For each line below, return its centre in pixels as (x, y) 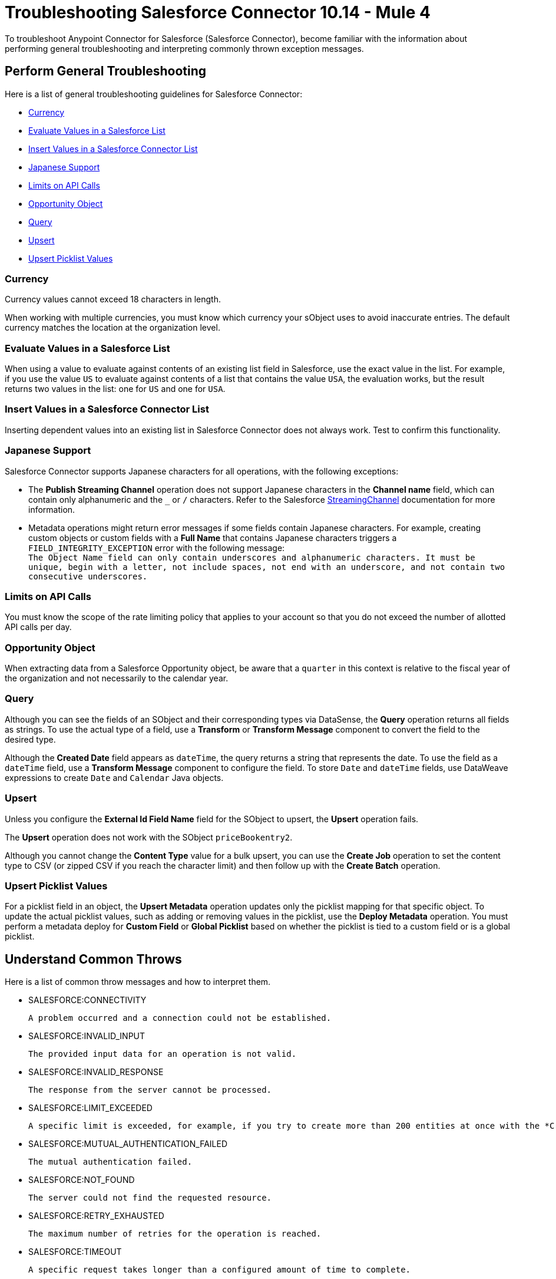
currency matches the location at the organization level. (112, 328)
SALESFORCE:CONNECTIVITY (87, 1000)
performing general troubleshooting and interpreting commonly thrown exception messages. (184, 48)
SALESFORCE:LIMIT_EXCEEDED (90, 1108)
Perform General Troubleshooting (106, 71)
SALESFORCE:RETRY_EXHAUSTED (96, 1216)
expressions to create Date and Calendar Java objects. (114, 777)
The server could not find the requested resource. (150, 1198)
